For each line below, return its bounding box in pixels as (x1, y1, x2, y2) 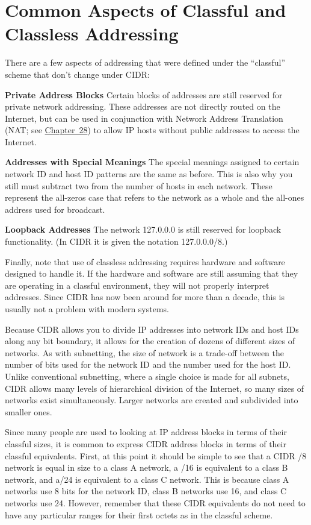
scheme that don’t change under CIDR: (5, 68, 150, 80)
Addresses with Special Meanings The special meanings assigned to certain (5, 156, 300, 168)
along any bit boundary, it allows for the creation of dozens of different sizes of (5, 335, 295, 347)
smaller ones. (5, 405, 52, 418)
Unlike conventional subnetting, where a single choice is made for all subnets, (5, 369, 289, 382)
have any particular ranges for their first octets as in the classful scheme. (5, 508, 273, 521)
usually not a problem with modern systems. (5, 303, 169, 315)
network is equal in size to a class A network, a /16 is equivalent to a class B (5, 461, 288, 474)
